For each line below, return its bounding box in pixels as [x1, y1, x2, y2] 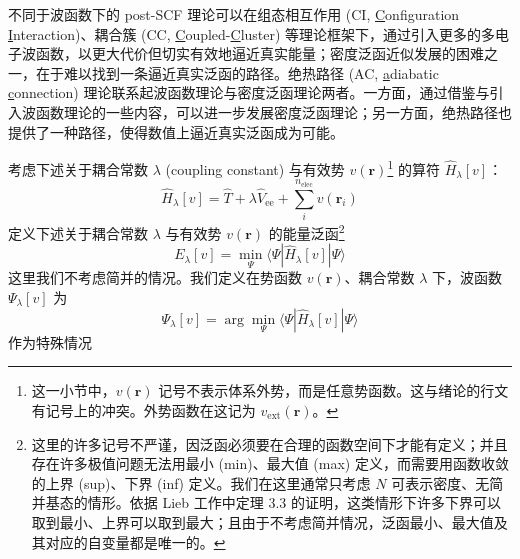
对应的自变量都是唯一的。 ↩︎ [45, 531, 226, 552]
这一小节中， [31, 380, 116, 401]
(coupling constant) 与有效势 [165, 158, 345, 179]
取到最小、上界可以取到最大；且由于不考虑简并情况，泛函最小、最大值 [31, 511, 494, 532]
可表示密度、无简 [391, 472, 504, 493]
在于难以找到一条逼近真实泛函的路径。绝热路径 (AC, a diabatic [35, 62, 439, 83]
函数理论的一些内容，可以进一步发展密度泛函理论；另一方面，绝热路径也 [35, 101, 512, 122]
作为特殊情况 [8, 331, 92, 352]
